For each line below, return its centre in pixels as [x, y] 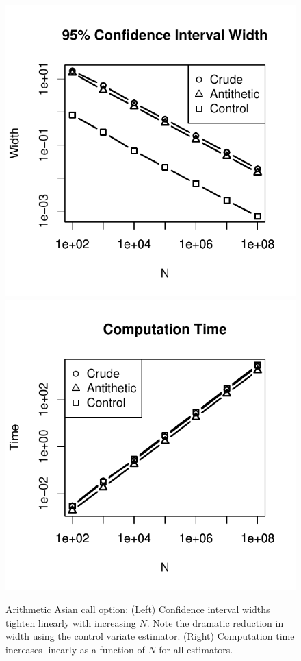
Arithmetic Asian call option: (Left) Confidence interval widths [138, 609]
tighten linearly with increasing [71, 622]
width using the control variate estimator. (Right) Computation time [150, 636]
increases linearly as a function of [75, 649]
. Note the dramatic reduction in [215, 622]
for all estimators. [196, 649]
